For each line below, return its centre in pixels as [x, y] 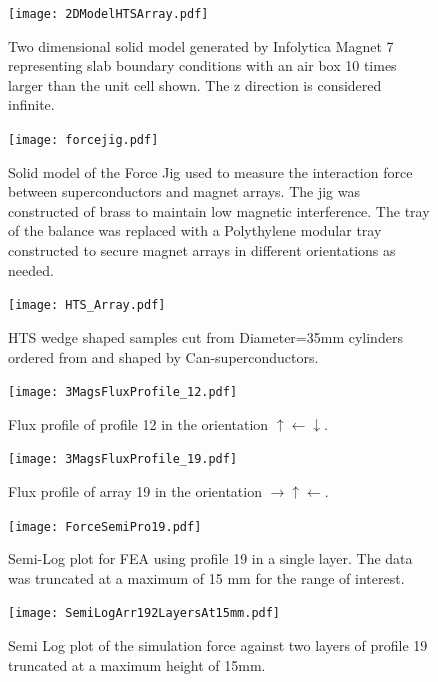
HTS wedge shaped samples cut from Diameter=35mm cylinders [205, 336]
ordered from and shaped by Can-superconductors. [163, 356]
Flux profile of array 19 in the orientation [135, 491]
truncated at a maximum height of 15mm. [137, 664]
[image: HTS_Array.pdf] [87, 305]
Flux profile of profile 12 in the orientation [138, 423]
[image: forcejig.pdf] [83, 140]
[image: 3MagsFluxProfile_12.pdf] [123, 392]
